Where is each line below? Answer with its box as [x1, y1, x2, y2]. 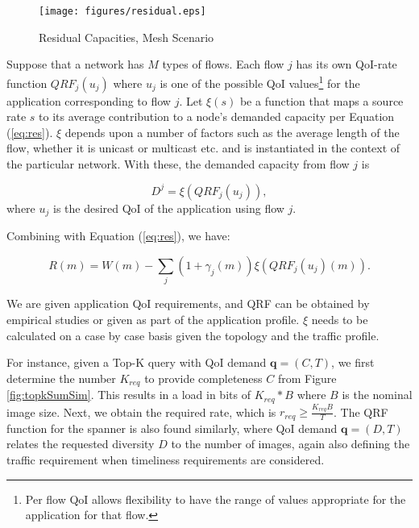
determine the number [6, 369, 116, 386]
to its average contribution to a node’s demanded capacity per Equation [39, 108, 395, 125]
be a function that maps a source [239, 92, 404, 109]
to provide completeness [144, 369, 263, 386]
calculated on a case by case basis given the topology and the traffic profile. [6, 326, 380, 343]
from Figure [277, 369, 337, 386]
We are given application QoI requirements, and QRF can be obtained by [6, 295, 370, 312]
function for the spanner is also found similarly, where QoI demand [6, 419, 338, 436]
